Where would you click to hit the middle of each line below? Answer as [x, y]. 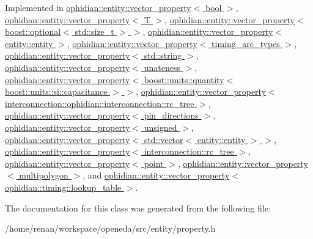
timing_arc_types [246, 43]
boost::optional [33, 31]
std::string [163, 55]
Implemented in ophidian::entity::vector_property [98, 7]
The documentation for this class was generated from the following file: [138, 208]
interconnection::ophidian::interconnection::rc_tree [100, 103]
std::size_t [94, 31]
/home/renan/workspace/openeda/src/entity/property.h [110, 228]
